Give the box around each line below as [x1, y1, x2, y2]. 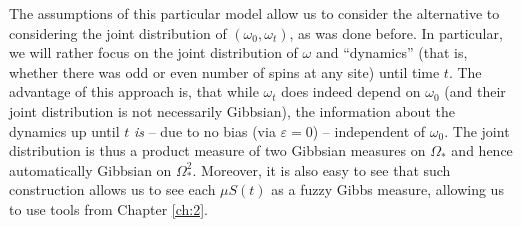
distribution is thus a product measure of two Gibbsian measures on [9, 140, 426, 161]
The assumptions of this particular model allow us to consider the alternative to [9, 3, 500, 23]
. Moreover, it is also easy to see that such [192, 159, 451, 180]
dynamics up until [9, 120, 120, 141]
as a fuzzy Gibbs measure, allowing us [271, 179, 504, 200]
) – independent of [312, 120, 426, 141]
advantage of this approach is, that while [9, 81, 259, 102]
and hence [451, 140, 513, 161]
